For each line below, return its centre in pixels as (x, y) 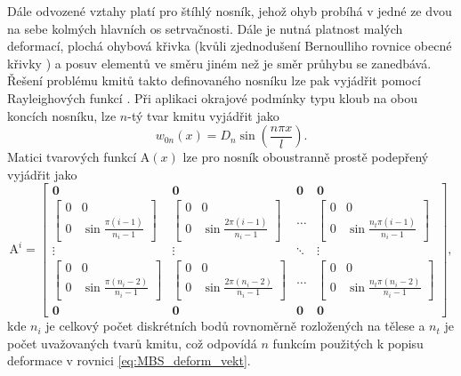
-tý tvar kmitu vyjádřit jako (203, 115)
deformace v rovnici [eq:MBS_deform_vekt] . (129, 360)
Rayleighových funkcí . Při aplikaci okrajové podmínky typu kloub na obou (213, 97)
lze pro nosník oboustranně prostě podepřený (306, 157)
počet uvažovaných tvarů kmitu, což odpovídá (132, 343)
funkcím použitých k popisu (348, 343)
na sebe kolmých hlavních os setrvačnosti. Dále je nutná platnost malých (205, 28)
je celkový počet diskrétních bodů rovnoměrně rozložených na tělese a (235, 326)
